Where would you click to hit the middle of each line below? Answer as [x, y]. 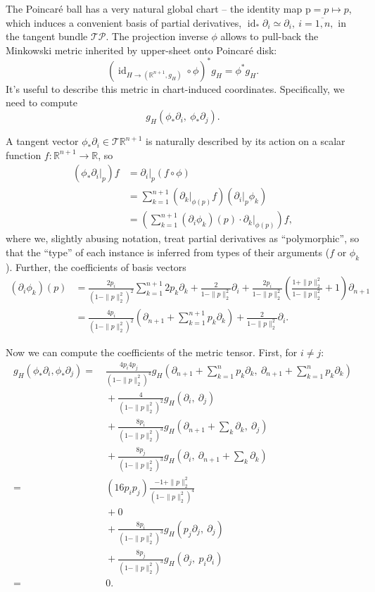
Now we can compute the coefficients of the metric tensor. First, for [152, 352]
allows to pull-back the [269, 36]
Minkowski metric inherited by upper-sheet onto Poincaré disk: [141, 50]
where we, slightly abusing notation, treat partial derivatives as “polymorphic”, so [183, 238]
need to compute [42, 102]
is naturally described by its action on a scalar [246, 141]
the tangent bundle [47, 36]
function [24, 155]
